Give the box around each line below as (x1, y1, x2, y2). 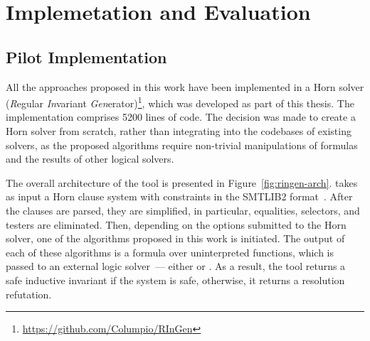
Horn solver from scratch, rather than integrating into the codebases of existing (6, 124, 351, 139)
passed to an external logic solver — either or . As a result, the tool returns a (6, 259, 346, 274)
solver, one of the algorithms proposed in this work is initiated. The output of (6, 231, 345, 246)
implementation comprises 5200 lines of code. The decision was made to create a (6, 109, 356, 124)
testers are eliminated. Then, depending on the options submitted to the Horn (6, 217, 347, 232)
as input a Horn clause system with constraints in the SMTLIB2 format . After (6, 189, 353, 204)
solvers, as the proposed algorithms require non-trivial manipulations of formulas (6, 137, 358, 152)
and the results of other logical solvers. (6, 151, 174, 166)
